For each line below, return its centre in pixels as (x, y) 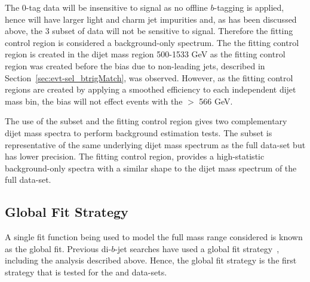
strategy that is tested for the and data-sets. (86, 272)
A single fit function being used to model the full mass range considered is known (154, 237)
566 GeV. (216, 101)
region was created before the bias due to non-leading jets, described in (135, 65)
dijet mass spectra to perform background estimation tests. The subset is (139, 132)
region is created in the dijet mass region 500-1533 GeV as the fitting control (145, 54)
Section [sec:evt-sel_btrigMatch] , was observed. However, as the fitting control (149, 77)
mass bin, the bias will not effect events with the (94, 101)
